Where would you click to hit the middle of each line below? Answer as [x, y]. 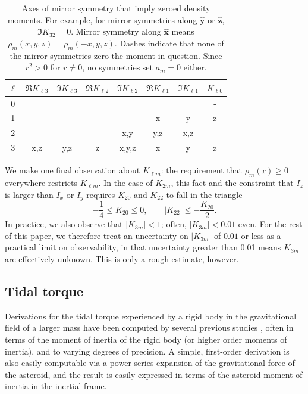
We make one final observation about [73, 170]
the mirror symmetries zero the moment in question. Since [116, 55]
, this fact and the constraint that [232, 183]
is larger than [29, 194]
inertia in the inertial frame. [56, 386]
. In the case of [125, 183]
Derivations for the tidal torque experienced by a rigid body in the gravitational [151, 316]
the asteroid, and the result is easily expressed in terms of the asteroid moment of [154, 374]
